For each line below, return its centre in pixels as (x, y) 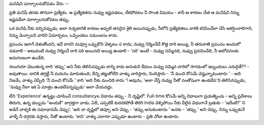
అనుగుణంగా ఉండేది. (27, 57)
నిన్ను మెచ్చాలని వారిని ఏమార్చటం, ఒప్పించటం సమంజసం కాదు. (64, 35)
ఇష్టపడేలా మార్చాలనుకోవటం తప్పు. (39, 19)
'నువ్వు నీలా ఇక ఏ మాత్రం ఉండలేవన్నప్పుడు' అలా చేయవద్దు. (61, 87)
